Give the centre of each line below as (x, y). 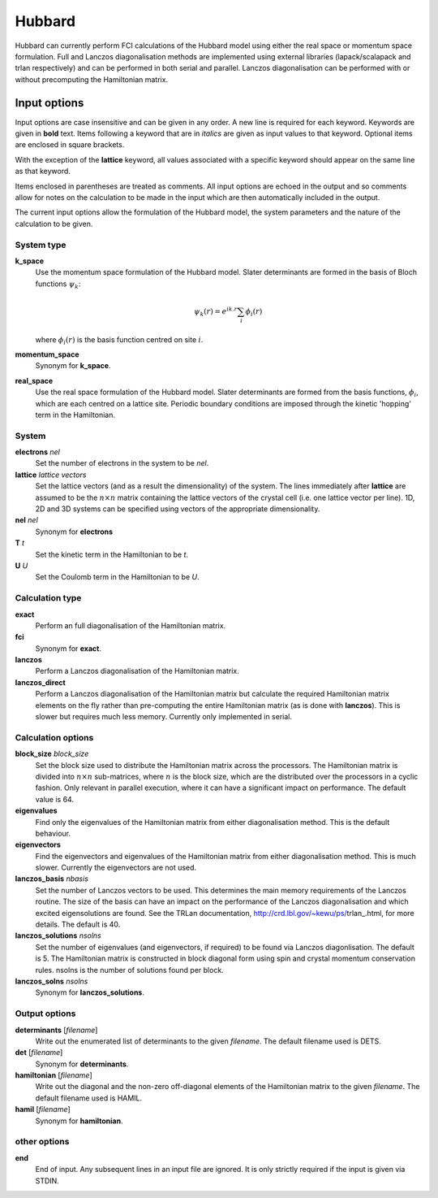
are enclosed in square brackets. (70, 145)
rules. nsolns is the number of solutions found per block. (130, 970)
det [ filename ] (39, 1053)
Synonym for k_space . (73, 366)
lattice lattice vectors (51, 475)
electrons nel (38, 452)
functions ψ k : (58, 284)
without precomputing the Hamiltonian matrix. (92, 79)
